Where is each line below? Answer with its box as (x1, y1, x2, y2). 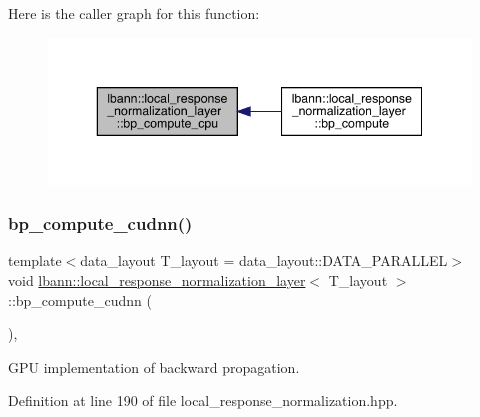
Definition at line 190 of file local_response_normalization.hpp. (8, 390, 398, 411)
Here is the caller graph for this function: (8, 3, 260, 23)
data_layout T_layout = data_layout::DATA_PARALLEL (80, 250, 448, 271)
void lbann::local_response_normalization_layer (8, 270, 306, 291)
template (8, 250, 62, 271)
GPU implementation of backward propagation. (8, 356, 300, 377)
